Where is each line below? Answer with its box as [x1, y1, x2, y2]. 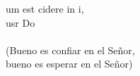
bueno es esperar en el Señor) [6, 56, 133, 71]
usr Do [6, 15, 35, 30]
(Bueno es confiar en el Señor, [6, 42, 135, 57]
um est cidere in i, [6, 1, 84, 15]
